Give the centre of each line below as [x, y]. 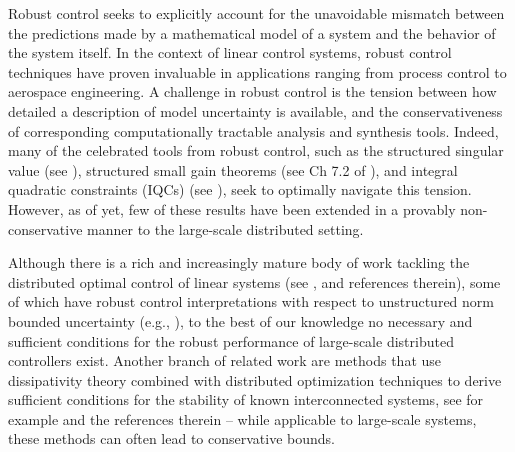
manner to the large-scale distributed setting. [225, 228]
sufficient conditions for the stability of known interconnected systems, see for [246, 399]
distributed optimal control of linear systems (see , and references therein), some [254, 281]
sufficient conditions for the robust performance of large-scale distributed [231, 340]
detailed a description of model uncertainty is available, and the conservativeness [255, 110]
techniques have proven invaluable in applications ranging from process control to [257, 71]
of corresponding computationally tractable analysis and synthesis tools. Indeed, [253, 130]
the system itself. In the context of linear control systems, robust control [230, 52]
